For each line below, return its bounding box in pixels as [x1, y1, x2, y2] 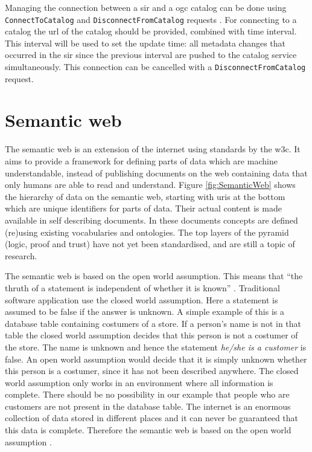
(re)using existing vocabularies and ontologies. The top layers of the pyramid [5, 225, 289, 238]
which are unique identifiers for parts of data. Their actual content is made [5, 202, 282, 215]
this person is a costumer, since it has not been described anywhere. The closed [5, 364, 299, 377]
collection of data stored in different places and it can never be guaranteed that [5, 412, 299, 424]
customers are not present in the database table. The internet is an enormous [5, 399, 291, 412]
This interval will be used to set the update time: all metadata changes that [5, 36, 286, 49]
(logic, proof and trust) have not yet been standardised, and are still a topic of [5, 237, 295, 250]
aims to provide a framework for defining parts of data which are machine [5, 155, 278, 167]
